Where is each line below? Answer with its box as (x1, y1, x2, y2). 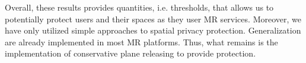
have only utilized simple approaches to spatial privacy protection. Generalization (5, 24, 301, 37)
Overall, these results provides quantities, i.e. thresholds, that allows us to (5, 1, 274, 13)
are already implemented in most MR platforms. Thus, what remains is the (5, 35, 278, 48)
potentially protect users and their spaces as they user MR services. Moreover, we (5, 12, 301, 25)
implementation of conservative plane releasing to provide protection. (5, 47, 256, 59)
